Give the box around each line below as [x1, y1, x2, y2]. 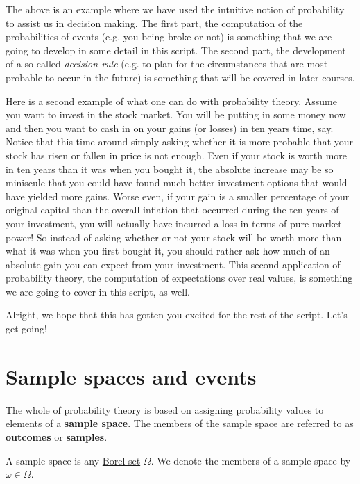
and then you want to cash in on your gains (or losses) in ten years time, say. [6, 120, 334, 135]
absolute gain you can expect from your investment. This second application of [6, 257, 341, 271]
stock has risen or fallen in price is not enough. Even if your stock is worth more [6, 147, 348, 162]
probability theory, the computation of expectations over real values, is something [6, 271, 353, 285]
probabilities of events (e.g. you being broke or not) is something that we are [6, 29, 332, 44]
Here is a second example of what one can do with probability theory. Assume [6, 93, 337, 108]
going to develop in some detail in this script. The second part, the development [6, 42, 346, 57]
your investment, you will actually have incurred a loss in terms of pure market [6, 216, 342, 230]
